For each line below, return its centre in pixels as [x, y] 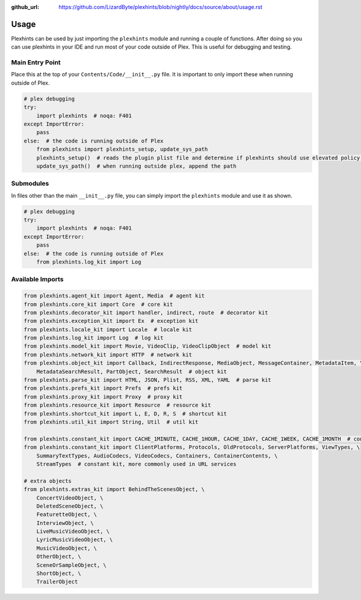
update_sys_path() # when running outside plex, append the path [137, 166]
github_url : [25, 7]
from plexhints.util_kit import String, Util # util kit [111, 422]
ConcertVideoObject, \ [70, 498]
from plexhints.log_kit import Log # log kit [94, 338]
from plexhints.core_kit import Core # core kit [98, 304]
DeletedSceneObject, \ [70, 506]
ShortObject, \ [59, 574]
